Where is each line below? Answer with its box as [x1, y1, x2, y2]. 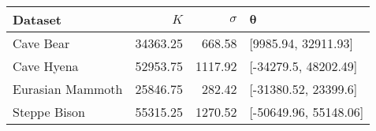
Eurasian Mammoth [13, 80, 123, 98]
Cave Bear [13, 34, 70, 52]
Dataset [13, 10, 62, 28]
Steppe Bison [13, 103, 85, 121]
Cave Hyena [13, 57, 79, 75]
